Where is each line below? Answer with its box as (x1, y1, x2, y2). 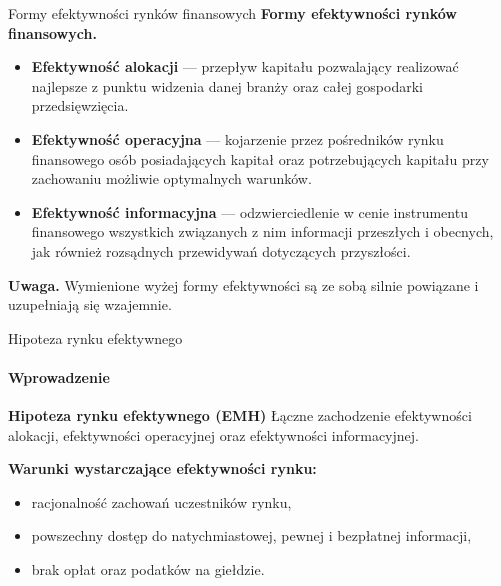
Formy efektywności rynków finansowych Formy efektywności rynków (8, 3, 457, 23)
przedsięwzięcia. (31, 95, 129, 116)
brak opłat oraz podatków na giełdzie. (31, 559, 265, 580)
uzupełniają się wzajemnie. (8, 294, 172, 315)
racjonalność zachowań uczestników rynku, (31, 491, 292, 512)
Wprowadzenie (8, 366, 110, 387)
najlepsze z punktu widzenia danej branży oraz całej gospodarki (31, 75, 423, 96)
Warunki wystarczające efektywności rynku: (8, 458, 317, 479)
